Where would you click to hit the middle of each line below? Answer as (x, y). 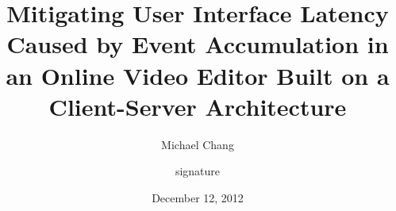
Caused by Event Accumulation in (198, 44)
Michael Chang (198, 144)
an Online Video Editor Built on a (198, 75)
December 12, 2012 (198, 197)
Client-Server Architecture (198, 106)
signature (198, 171)
